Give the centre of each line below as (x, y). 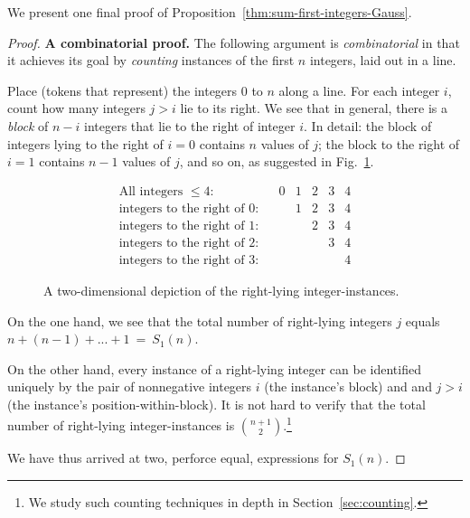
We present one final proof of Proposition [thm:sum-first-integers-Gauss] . (210, 12)
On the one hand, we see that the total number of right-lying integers (200, 320)
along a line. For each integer (359, 90)
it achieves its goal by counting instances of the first (151, 60)
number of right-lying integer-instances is (121, 425)
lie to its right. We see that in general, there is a (314, 108)
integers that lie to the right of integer (190, 125)
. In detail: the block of (368, 125)
